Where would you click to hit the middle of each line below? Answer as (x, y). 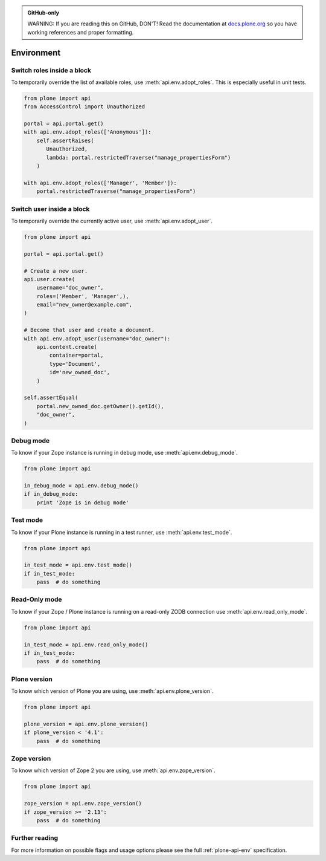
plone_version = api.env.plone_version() (86, 724)
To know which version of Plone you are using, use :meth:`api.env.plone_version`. (112, 691)
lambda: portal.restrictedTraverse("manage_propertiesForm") (139, 158)
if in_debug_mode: (51, 494)
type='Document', (75, 364)
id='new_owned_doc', (80, 372)
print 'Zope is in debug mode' (83, 502)
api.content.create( (67, 347)
